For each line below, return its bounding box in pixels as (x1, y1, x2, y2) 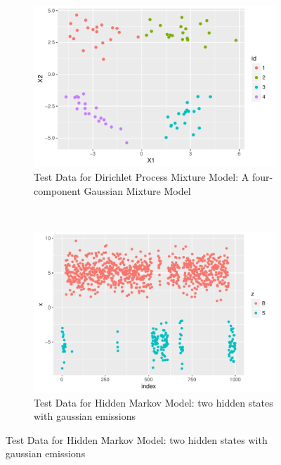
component (34, 183, 81, 198)
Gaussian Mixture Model (84, 183, 191, 198)
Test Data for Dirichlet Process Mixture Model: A (34, 169, 249, 184)
